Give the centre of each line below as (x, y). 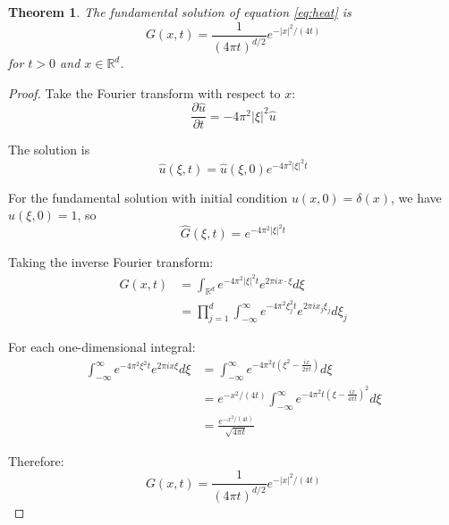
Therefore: (36, 460)
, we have (416, 197)
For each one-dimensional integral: (102, 347)
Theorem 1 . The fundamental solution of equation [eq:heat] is (180, 12)
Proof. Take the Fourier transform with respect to (144, 92)
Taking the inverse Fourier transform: (111, 262)
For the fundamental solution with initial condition (148, 197)
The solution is (49, 150)
